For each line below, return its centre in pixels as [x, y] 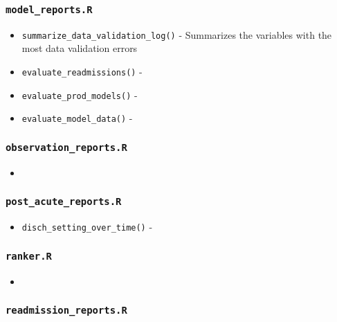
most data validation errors [80, 48]
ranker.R [29, 256]
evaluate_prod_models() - [80, 95]
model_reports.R [49, 9]
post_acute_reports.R [64, 202]
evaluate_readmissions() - [82, 72]
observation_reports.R [66, 147]
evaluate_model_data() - [77, 118]
